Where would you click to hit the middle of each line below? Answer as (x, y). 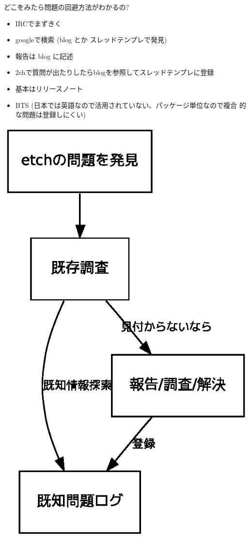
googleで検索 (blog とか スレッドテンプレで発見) (91, 40)
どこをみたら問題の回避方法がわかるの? (67, 7)
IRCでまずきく (38, 23)
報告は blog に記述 (44, 56)
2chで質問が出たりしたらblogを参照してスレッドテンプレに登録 (115, 72)
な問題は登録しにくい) (50, 114)
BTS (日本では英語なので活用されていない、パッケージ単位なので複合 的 (131, 105)
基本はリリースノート (49, 88)
